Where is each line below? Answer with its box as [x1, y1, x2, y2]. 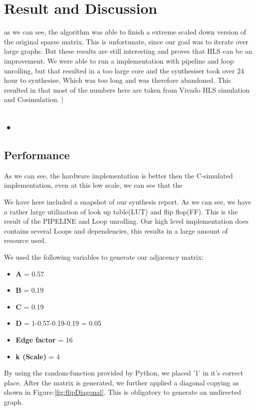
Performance [4, 147, 70, 163]
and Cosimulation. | [4, 94, 64, 104]
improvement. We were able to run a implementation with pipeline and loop [4, 55, 234, 66]
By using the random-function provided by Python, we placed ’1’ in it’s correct [4, 368, 243, 378]
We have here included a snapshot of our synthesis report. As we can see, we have [4, 197, 252, 207]
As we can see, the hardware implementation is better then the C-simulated [4, 170, 233, 180]
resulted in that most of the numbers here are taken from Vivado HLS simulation [4, 84, 250, 95]
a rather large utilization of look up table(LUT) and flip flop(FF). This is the [4, 206, 238, 216]
